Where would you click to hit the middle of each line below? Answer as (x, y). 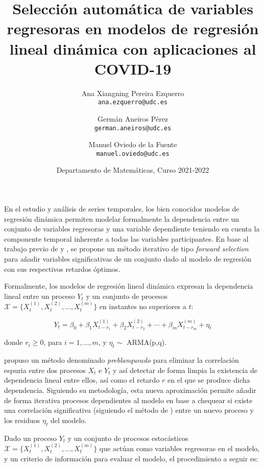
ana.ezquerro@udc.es (133, 102)
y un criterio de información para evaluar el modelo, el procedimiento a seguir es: (131, 458)
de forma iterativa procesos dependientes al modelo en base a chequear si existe (128, 400)
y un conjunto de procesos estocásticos (128, 438)
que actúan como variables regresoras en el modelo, (179, 448)
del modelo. (68, 420)
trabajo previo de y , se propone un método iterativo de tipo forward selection (126, 249)
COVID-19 (133, 68)
